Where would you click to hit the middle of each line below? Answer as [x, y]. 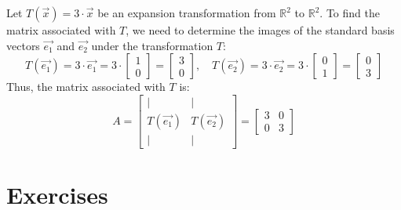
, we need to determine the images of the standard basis [260, 30]
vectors [23, 45]
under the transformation [152, 45]
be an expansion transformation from [187, 13]
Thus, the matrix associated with [86, 87]
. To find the [350, 13]
